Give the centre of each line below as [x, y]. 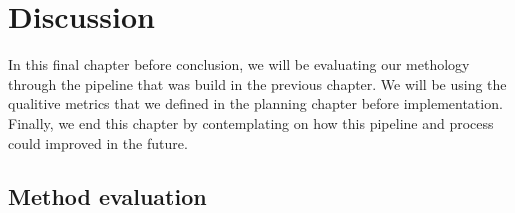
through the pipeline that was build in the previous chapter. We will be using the [257, 83]
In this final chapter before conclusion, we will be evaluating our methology [239, 64]
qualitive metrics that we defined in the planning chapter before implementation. [255, 103]
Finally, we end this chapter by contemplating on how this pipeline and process [251, 122]
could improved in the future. [98, 142]
